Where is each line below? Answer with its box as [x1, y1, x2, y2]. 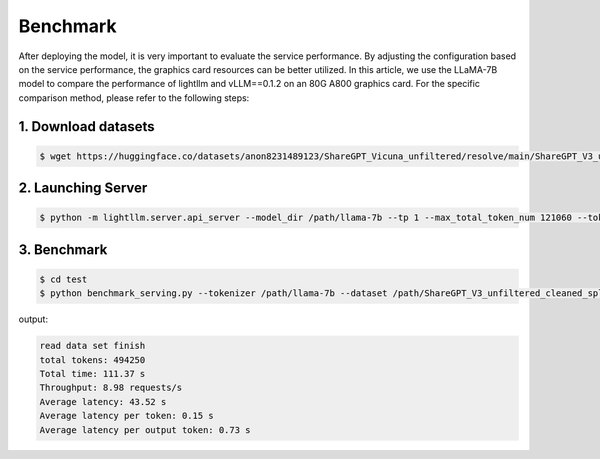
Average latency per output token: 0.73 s [39, 424, 251, 435]
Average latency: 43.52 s [39, 396, 167, 407]
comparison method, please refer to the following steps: [18, 91, 250, 104]
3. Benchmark [18, 241, 108, 258]
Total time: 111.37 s [39, 368, 146, 380]
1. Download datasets [18, 118, 155, 135]
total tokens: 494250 [39, 354, 146, 365]
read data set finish [39, 340, 146, 352]
